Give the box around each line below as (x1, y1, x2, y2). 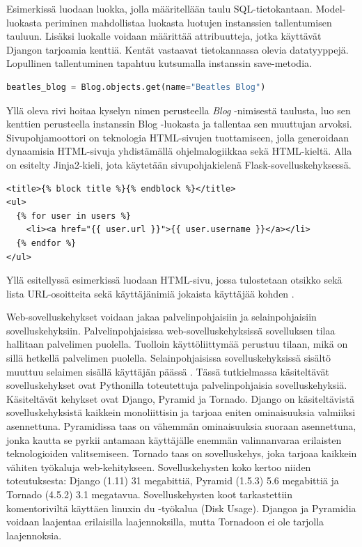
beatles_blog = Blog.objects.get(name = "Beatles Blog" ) (6, 82, 266, 92)
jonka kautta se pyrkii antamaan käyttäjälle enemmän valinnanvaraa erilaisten (6, 432, 342, 447)
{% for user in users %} (16, 210, 131, 221)
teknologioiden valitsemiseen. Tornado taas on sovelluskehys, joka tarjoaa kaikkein (6, 446, 357, 461)
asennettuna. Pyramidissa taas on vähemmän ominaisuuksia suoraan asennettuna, (6, 419, 356, 433)
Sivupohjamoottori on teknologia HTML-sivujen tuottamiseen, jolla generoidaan (6, 130, 349, 144)
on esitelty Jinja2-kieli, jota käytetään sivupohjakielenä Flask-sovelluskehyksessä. (6, 157, 352, 171)
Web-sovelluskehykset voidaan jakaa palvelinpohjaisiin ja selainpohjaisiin (6, 309, 317, 324)
